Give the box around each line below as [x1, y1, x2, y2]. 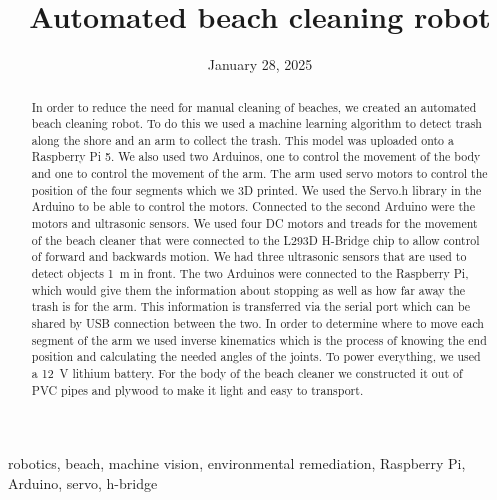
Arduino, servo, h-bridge [8, 472, 158, 493]
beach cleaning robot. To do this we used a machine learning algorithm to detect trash [31, 115, 482, 132]
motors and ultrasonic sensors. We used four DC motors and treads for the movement [31, 215, 478, 232]
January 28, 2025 [207, 54, 313, 75]
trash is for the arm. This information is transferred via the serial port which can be [31, 298, 471, 315]
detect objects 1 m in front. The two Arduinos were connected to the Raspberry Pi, [31, 265, 469, 282]
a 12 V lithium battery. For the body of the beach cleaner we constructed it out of [31, 365, 463, 382]
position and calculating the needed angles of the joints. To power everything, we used [31, 348, 481, 365]
